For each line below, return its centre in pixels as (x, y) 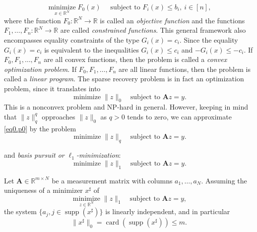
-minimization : (99, 155)
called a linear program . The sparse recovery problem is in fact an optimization (124, 79)
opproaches (59, 116)
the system (20, 211)
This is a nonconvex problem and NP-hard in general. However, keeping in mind (126, 107)
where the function (32, 20)
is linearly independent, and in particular (168, 211)
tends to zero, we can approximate (179, 116)
